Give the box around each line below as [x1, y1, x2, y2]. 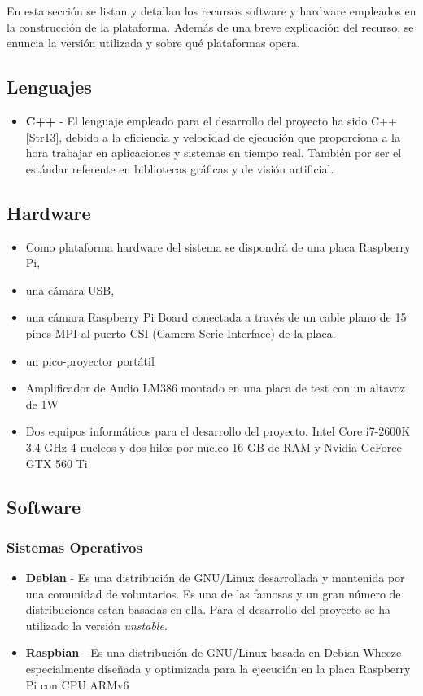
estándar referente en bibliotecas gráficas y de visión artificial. [25, 160, 334, 177]
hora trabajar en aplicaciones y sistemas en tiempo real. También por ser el [25, 144, 402, 161]
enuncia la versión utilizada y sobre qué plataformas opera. [7, 34, 300, 51]
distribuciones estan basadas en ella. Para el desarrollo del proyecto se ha [25, 601, 390, 618]
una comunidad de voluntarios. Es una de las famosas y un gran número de [25, 584, 401, 602]
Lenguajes [7, 74, 92, 99]
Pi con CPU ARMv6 [25, 676, 129, 693]
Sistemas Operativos [7, 536, 142, 557]
